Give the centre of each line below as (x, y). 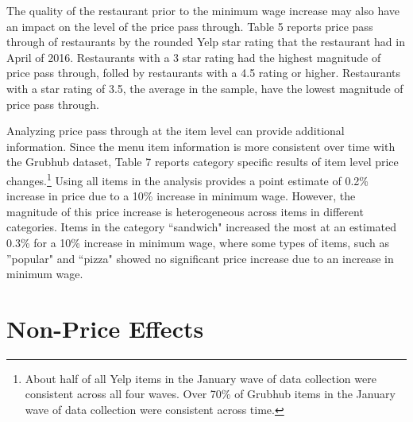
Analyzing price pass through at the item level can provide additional (176, 131)
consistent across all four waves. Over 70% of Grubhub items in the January (210, 394)
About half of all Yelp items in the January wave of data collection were (201, 378)
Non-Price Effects (105, 328)
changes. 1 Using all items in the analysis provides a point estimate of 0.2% (187, 179)
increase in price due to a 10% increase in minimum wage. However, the (181, 196)
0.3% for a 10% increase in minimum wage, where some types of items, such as (198, 242)
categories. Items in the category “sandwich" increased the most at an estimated (202, 227)
